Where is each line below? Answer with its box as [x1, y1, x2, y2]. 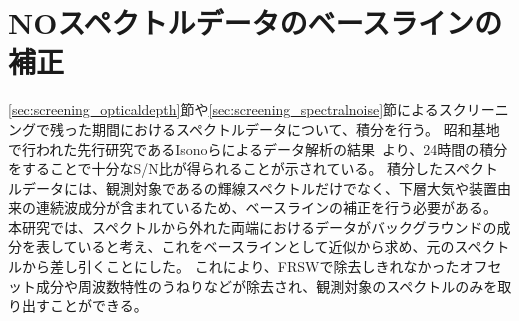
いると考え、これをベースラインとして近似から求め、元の [77, 236, 455, 257]
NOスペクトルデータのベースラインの [8, 2, 503, 43]
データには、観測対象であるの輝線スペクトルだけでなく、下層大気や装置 [21, 177, 497, 198]
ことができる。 [49, 295, 148, 316]
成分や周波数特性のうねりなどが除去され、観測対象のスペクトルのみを [35, 275, 498, 296]
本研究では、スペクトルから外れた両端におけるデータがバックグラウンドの [8, 216, 497, 237]
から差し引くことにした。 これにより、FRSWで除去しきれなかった [21, 256, 460, 277]
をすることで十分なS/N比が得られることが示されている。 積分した [8, 158, 444, 179]
